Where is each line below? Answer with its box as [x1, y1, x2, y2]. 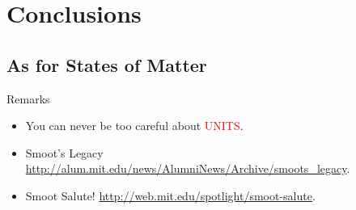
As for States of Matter [6, 52, 207, 77]
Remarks [6, 90, 50, 107]
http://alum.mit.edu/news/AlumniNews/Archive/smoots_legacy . [25, 160, 350, 177]
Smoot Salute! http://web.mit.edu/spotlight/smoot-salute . [25, 187, 316, 204]
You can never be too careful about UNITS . [25, 117, 244, 134]
